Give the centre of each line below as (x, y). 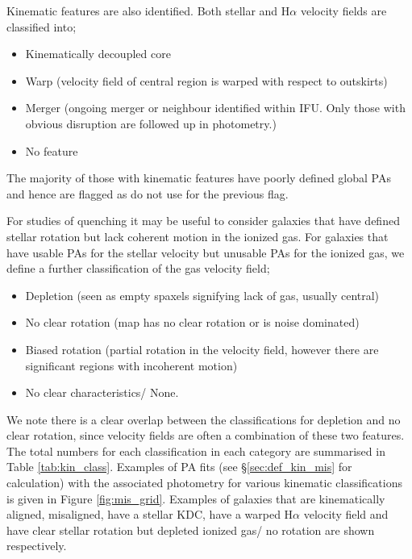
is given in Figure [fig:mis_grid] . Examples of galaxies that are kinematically (196, 498)
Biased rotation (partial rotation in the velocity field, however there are (202, 349)
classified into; (42, 26)
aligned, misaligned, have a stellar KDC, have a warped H (150, 514)
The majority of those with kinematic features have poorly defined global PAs (199, 178)
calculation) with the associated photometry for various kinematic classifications (204, 483)
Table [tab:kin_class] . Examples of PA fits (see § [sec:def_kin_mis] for (179, 467)
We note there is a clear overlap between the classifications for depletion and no (204, 419)
